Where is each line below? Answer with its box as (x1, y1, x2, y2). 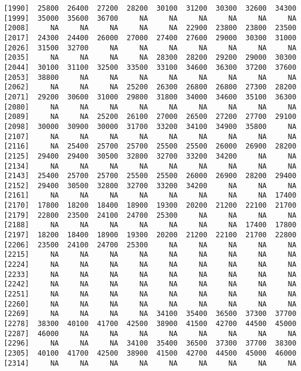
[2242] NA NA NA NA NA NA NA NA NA (4, 280, 297, 289)
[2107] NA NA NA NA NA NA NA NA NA (4, 132, 297, 141)
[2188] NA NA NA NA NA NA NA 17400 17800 (4, 221, 297, 230)
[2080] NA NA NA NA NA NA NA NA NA (4, 102, 297, 111)
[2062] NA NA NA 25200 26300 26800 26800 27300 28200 (4, 83, 297, 92)
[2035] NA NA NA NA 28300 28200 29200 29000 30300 (4, 53, 297, 62)
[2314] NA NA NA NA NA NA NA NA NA (4, 359, 297, 367)
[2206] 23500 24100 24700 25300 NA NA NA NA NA (4, 240, 297, 249)
